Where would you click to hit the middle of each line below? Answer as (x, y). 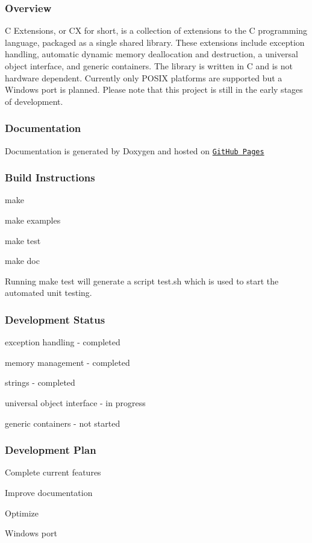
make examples (33, 220)
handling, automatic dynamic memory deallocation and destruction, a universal (151, 54)
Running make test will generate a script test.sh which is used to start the (142, 281)
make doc (22, 261)
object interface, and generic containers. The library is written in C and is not (149, 66)
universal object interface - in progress (75, 403)
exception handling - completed (63, 342)
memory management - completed (67, 362)
